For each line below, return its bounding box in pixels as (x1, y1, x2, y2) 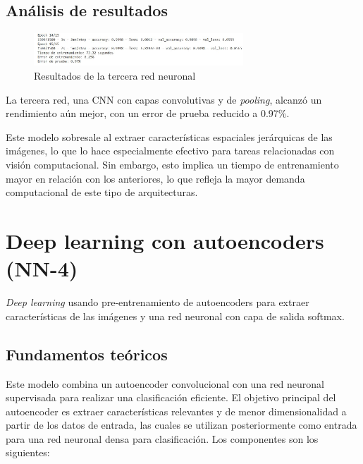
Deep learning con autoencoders (6, 226, 324, 255)
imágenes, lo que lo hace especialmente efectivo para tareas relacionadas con (6, 143, 335, 158)
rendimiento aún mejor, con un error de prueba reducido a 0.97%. (6, 106, 290, 121)
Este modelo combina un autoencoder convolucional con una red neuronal (6, 376, 324, 391)
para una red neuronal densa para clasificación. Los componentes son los (6, 431, 319, 446)
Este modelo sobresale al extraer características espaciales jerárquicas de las (6, 129, 333, 144)
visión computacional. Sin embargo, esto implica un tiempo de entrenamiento (6, 157, 339, 172)
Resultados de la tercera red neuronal (34, 68, 196, 83)
